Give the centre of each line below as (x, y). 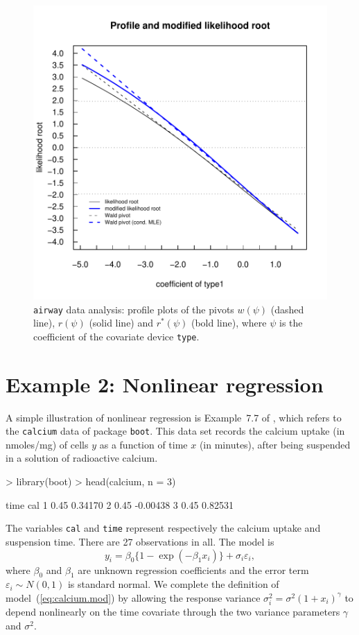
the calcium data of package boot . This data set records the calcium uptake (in (175, 431)
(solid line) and (121, 323)
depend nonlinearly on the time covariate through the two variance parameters (173, 612)
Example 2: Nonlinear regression (165, 384)
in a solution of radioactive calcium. (82, 458)
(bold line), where (229, 323)
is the (291, 323)
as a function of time (143, 444)
